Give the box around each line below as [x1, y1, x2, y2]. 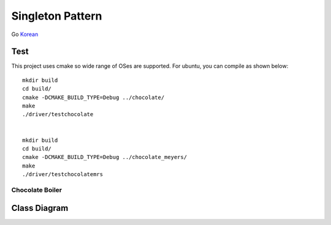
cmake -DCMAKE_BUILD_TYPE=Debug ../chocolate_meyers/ [22, 153, 187, 161]
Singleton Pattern [11, 9, 102, 23]
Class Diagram [11, 202, 69, 213]
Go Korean [11, 31, 39, 38]
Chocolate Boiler [11, 185, 63, 194]
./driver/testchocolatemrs [22, 171, 104, 178]
